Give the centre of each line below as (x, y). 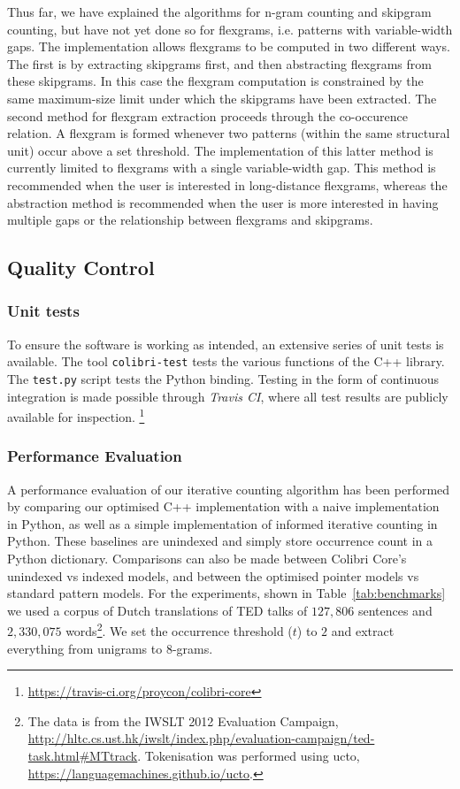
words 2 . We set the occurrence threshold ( (179, 630)
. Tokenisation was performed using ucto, (249, 756)
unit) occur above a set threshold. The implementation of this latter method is (220, 150)
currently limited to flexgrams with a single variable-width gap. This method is (222, 168)
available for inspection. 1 (76, 415)
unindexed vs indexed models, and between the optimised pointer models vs (213, 575)
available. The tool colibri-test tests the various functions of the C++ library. (226, 361)
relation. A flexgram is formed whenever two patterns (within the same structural (229, 133)
